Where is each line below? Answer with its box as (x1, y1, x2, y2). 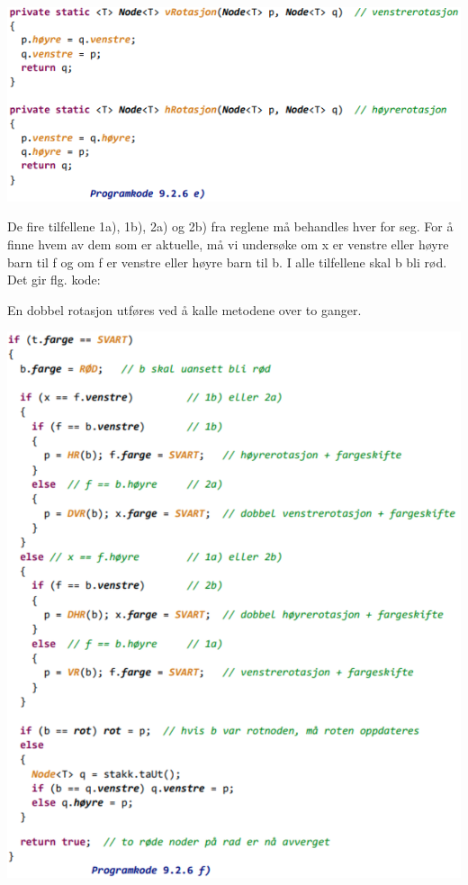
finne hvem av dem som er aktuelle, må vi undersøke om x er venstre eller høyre (7, 234, 449, 253)
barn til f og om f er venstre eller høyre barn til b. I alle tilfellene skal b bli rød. (7, 252, 447, 271)
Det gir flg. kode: (7, 270, 101, 289)
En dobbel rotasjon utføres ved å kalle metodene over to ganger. (7, 300, 362, 319)
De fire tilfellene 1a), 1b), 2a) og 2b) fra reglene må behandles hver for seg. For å (7, 217, 454, 236)
